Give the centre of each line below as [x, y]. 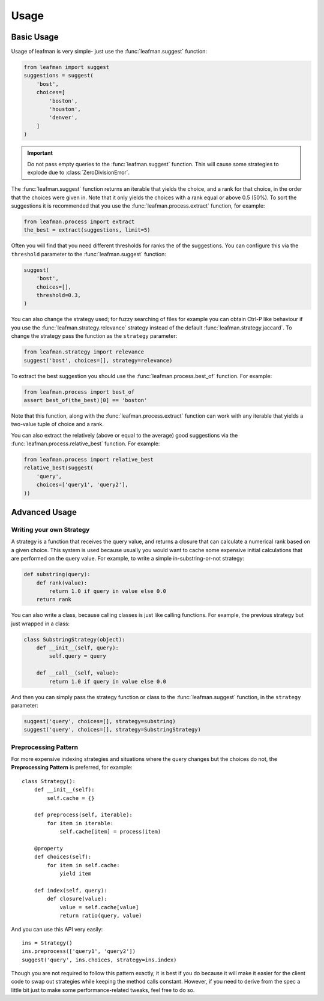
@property [48, 848]
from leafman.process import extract [79, 222]
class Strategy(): [49, 781]
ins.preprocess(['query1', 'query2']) [79, 951]
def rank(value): [62, 583]
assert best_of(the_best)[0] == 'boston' [85, 400]
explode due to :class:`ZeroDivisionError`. [79, 172]
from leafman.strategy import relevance [84, 352]
